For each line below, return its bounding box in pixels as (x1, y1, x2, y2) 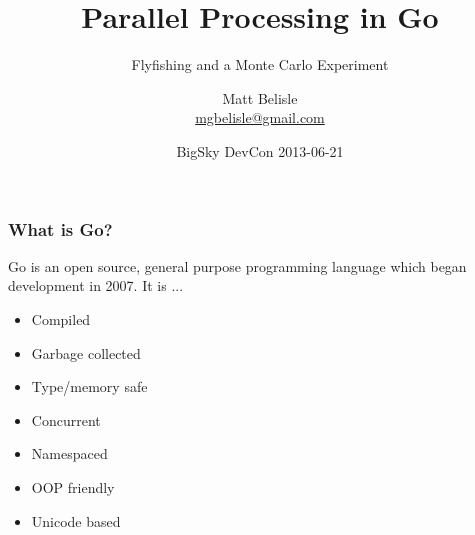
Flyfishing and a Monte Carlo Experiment (131, 54, 389, 75)
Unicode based (31, 510, 121, 531)
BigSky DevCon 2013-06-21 (176, 140, 344, 161)
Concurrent (31, 409, 101, 430)
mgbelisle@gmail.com (195, 107, 325, 128)
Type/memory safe (31, 376, 148, 397)
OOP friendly (31, 476, 115, 497)
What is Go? (8, 216, 113, 241)
